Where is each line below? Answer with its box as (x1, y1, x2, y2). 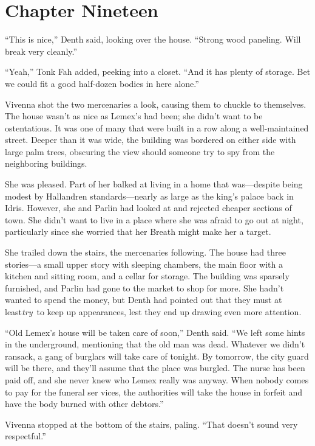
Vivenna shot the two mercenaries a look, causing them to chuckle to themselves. (5, 97, 307, 110)
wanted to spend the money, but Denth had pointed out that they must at (5, 293, 282, 306)
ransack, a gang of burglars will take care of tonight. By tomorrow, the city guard (5, 349, 309, 362)
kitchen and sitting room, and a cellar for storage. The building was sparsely (5, 270, 290, 282)
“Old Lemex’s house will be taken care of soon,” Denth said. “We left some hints (5, 326, 305, 338)
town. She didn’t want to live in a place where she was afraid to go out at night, (5, 213, 303, 226)
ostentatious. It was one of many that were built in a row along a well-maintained (5, 121, 309, 134)
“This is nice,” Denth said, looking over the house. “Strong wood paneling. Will (5, 33, 301, 46)
